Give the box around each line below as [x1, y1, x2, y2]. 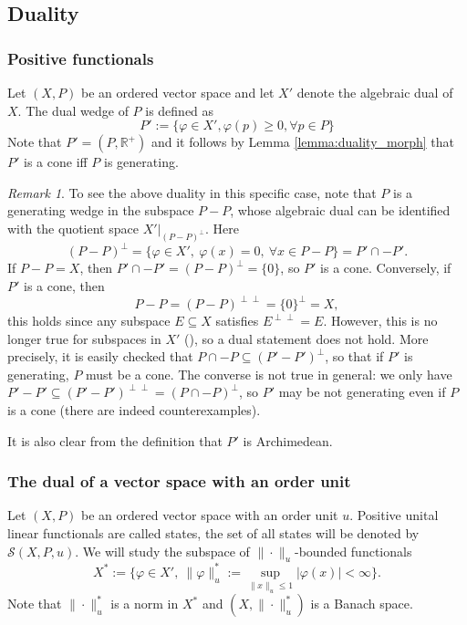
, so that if [325, 347, 384, 366]
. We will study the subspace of [75, 541, 250, 560]
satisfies [215, 311, 259, 330]
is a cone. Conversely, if [320, 258, 451, 277]
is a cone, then [24, 276, 105, 295]
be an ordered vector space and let [81, 83, 275, 101]
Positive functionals [7, 47, 154, 69]
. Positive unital [349, 505, 439, 525]
